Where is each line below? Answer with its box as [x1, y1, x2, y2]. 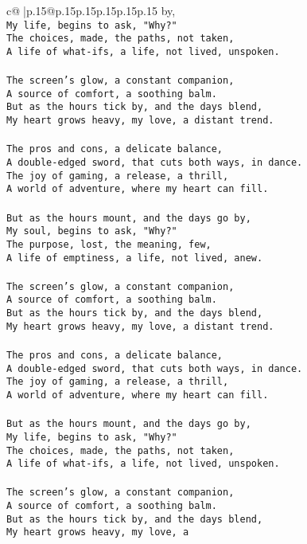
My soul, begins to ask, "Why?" [6, 225, 177, 237]
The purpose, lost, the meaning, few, [6, 238, 212, 250]
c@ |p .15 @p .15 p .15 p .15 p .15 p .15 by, [6, 2, 176, 18]
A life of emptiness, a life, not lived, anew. [6, 252, 263, 264]
